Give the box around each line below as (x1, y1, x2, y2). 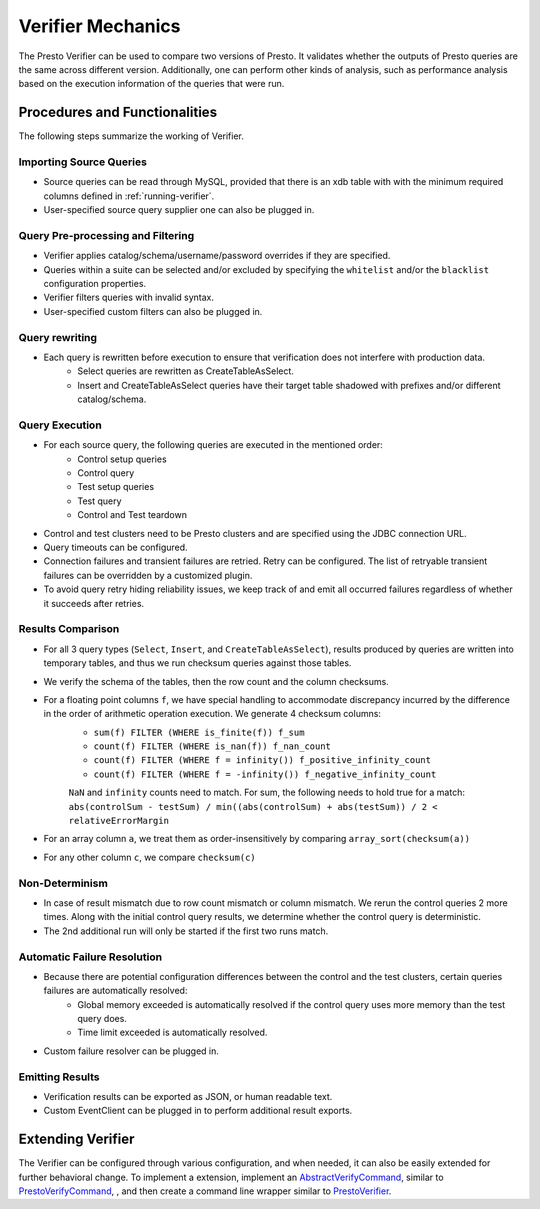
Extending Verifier (18, 1131, 135, 1148)
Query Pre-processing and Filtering (18, 228, 195, 242)
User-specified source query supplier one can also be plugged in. (43, 204, 315, 216)
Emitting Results (18, 1070, 100, 1084)
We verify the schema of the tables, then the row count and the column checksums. (43, 675, 389, 687)
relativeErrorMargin (68, 815, 170, 827)
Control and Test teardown (77, 509, 187, 521)
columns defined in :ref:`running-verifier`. (43, 190, 215, 202)
